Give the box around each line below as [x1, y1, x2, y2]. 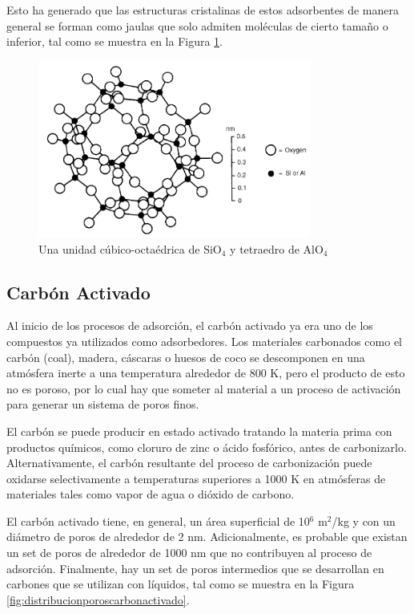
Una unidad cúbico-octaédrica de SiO [38, 240, 222, 257]
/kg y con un [332, 512, 396, 529]
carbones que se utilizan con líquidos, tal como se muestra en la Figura [6, 575, 355, 592]
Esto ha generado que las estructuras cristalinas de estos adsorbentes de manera [6, 2, 399, 18]
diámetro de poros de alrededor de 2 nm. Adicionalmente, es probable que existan [6, 528, 408, 545]
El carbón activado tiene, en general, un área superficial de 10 [6, 512, 310, 529]
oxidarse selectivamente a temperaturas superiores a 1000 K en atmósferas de [6, 470, 386, 486]
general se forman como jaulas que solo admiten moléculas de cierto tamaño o [6, 17, 388, 34]
